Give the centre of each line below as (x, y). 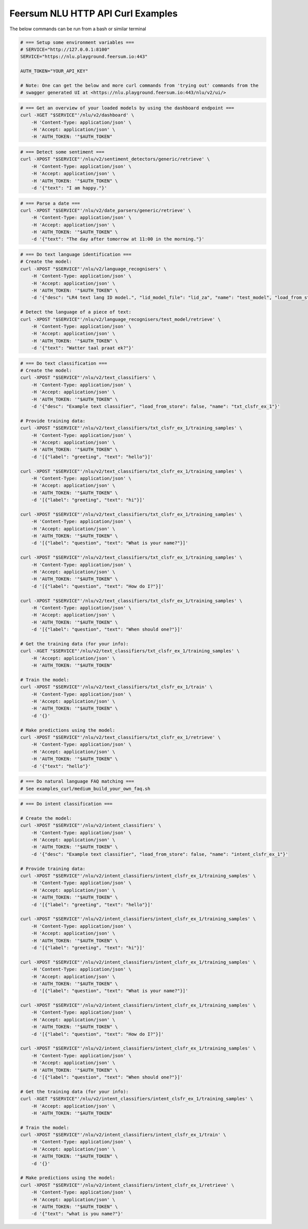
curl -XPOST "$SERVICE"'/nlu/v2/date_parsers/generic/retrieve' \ (105, 210)
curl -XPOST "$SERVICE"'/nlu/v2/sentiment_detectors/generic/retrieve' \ (115, 159)
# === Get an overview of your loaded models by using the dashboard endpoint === (127, 108)
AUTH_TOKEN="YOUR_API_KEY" (54, 71)
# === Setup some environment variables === (77, 42)
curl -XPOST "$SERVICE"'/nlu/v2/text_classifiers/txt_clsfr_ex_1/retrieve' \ (120, 737)
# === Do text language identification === (76, 255)
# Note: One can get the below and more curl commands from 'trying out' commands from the (139, 85)
